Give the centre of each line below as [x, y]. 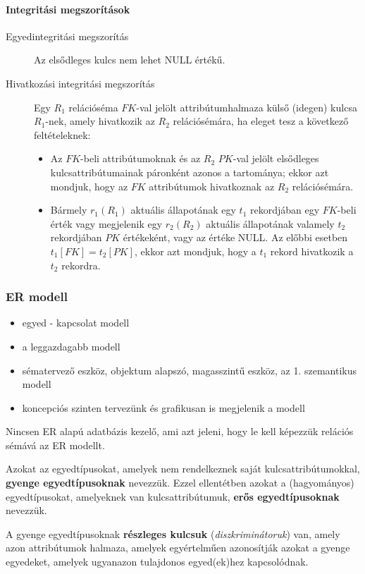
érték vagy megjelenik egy [106, 223]
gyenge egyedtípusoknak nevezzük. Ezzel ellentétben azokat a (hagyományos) [180, 483]
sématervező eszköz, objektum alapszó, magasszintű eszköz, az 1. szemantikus [190, 370]
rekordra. [81, 265]
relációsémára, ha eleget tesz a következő [261, 121]
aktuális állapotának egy [183, 210]
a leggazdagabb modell [71, 346]
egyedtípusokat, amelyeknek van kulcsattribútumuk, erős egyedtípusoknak [173, 496]
